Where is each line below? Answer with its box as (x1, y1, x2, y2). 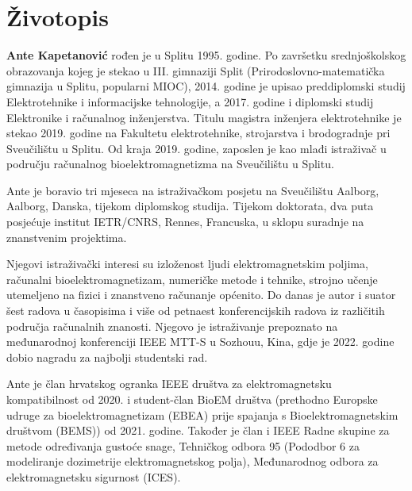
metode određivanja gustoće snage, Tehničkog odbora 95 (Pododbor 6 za (6, 437, 360, 454)
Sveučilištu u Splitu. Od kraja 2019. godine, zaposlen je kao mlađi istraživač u (6, 140, 387, 156)
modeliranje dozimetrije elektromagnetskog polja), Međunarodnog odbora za (6, 453, 379, 470)
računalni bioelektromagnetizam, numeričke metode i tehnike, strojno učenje (6, 270, 378, 287)
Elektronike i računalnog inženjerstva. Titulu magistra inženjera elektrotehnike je (6, 109, 402, 125)
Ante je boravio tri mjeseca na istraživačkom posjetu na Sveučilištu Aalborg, (6, 182, 379, 198)
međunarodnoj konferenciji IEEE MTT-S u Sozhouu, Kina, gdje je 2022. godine (6, 333, 395, 350)
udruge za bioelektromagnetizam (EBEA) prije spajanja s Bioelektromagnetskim (6, 406, 399, 423)
